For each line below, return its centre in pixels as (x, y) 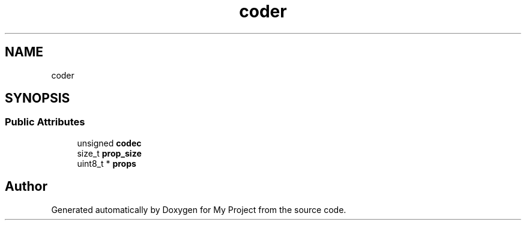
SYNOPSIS (38, 98)
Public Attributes (45, 122)
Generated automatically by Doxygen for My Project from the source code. (199, 209)
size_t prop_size (109, 153)
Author (26, 187)
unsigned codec (109, 143)
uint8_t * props (107, 163)
